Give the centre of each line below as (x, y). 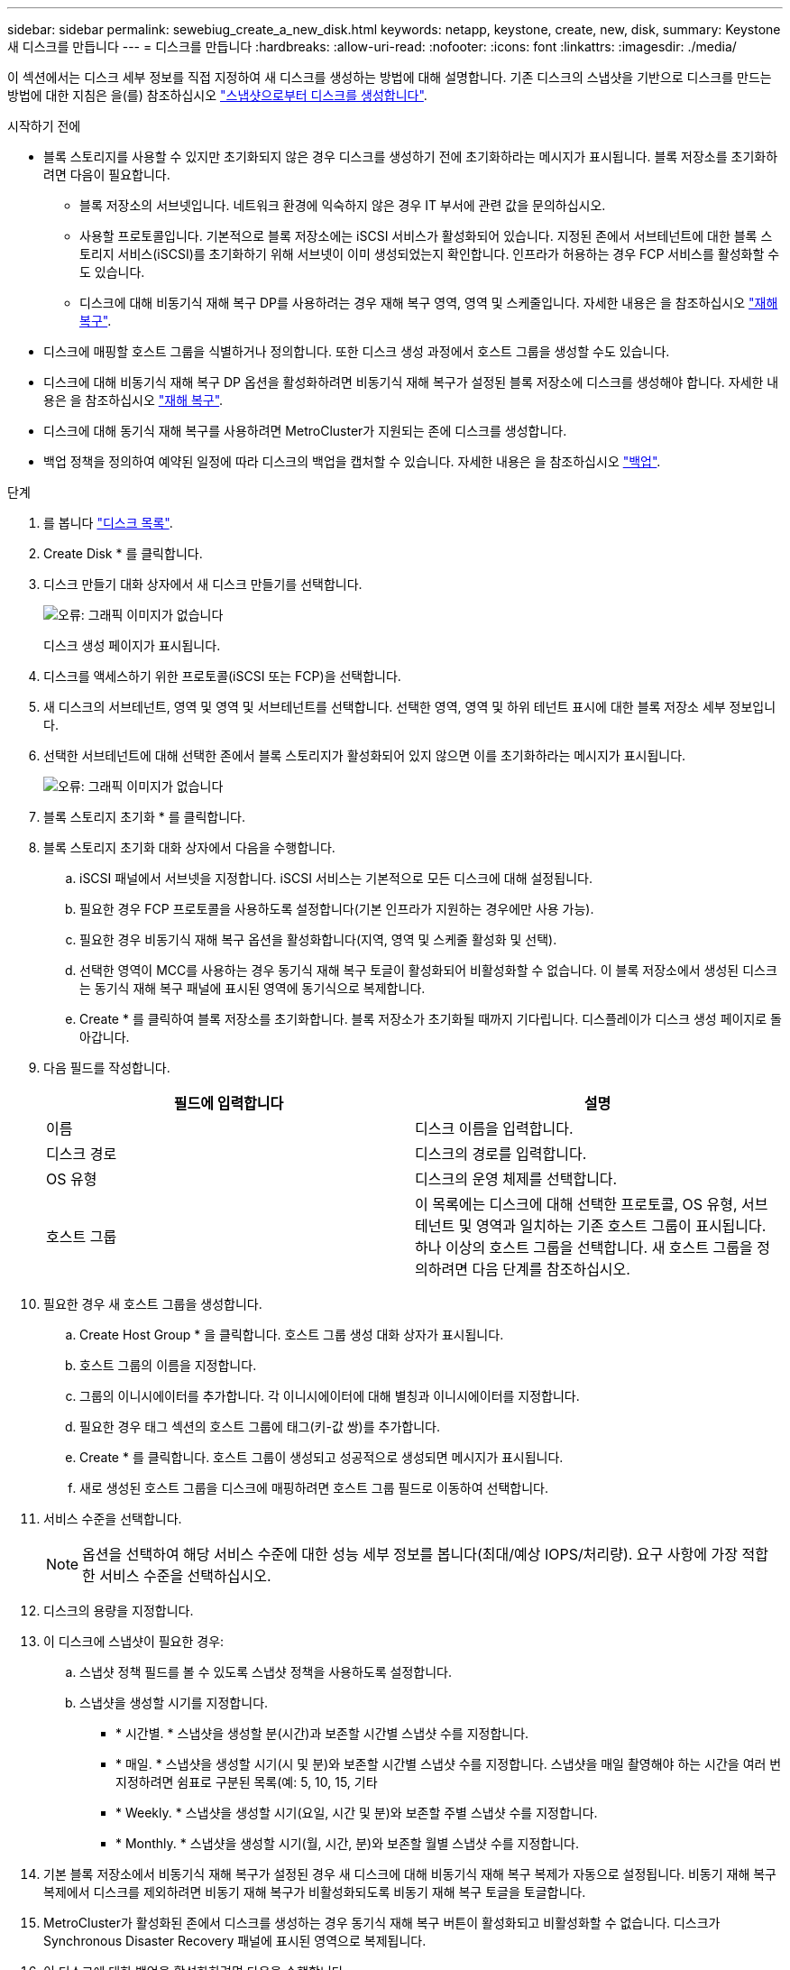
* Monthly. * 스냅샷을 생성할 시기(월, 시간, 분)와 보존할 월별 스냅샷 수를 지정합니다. (348, 1843)
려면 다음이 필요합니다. (107, 175)
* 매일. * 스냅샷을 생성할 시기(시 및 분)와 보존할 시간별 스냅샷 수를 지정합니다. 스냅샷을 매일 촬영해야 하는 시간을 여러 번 (449, 1764)
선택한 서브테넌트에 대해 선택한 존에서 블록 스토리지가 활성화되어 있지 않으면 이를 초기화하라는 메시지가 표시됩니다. (365, 755)
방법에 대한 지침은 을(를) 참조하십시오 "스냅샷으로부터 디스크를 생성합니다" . (217, 95)
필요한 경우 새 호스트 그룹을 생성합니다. (153, 1304)
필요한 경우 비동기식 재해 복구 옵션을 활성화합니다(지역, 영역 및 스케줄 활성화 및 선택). (318, 939)
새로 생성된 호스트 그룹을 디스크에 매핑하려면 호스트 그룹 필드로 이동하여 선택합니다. (314, 1488)
